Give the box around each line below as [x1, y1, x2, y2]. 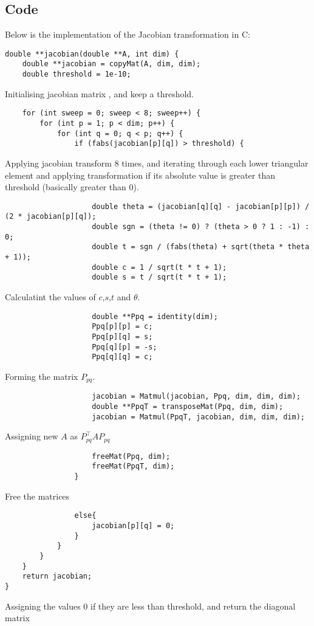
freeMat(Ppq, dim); [92, 452, 171, 461]
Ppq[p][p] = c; [92, 322, 153, 331]
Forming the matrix [5, 370, 78, 382]
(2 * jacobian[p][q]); [5, 212, 97, 221]
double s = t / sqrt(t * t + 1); [92, 273, 227, 282]
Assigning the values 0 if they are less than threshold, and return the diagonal [5, 599, 296, 612]
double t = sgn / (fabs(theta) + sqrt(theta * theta [92, 242, 310, 252]
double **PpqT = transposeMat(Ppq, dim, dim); [92, 402, 284, 411]
